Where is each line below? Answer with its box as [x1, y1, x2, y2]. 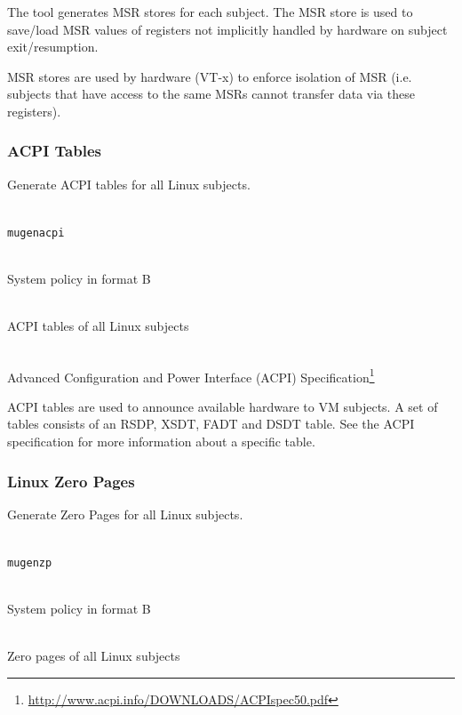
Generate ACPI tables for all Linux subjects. [7, 174, 251, 193]
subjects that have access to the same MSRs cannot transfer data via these [7, 84, 415, 103]
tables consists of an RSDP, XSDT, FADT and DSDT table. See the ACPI [7, 414, 415, 433]
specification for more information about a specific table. [7, 432, 315, 451]
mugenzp [7, 557, 52, 570]
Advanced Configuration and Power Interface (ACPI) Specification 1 [7, 365, 375, 386]
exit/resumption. [7, 37, 99, 56]
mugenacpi [7, 226, 65, 239]
